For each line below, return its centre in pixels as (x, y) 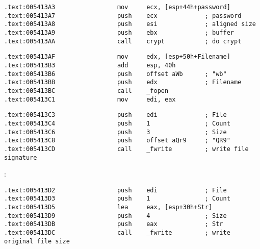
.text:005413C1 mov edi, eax (90, 99)
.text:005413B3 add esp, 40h (90, 65)
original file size (37, 241)
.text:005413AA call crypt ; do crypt (123, 41)
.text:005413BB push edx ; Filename (123, 82)
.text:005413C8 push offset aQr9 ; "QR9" (117, 141)
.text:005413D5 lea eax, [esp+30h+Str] (108, 207)
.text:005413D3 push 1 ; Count (117, 199)
